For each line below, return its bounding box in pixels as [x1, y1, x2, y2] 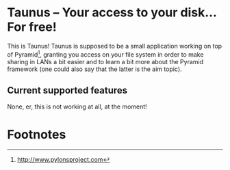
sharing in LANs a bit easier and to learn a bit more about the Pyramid [7, 57, 204, 66]
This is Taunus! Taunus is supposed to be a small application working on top [7, 42, 222, 50]
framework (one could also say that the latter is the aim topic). [7, 65, 183, 73]
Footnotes [7, 126, 66, 142]
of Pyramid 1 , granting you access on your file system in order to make [7, 49, 204, 59]
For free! [7, 19, 57, 35]
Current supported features [7, 84, 128, 96]
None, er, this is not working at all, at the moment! [7, 102, 147, 111]
